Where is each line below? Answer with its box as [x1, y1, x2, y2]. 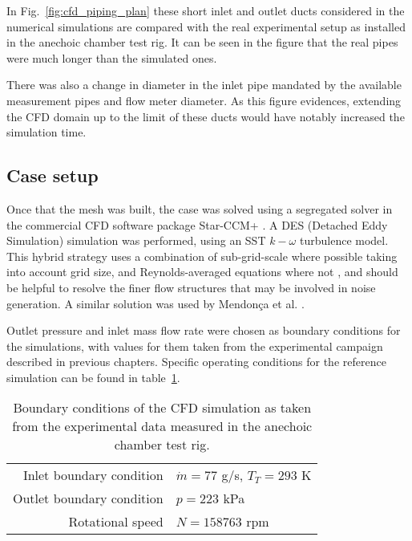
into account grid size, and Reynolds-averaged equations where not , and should [6, 263, 398, 280]
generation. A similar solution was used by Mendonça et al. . [6, 295, 305, 311]
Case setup [6, 163, 99, 188]
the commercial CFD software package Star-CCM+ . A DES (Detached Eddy [6, 216, 388, 233]
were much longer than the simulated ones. [6, 49, 217, 66]
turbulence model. [299, 232, 389, 249]
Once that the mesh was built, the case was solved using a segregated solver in [6, 200, 393, 217]
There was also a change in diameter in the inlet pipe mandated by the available [6, 76, 402, 93]
